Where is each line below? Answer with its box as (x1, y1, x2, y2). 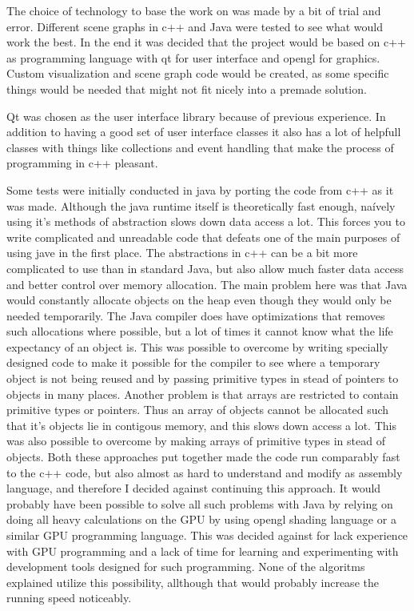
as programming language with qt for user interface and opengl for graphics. (6, 49, 380, 66)
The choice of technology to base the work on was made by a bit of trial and (6, 2, 381, 18)
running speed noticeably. (6, 589, 132, 606)
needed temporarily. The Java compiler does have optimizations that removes (6, 307, 385, 324)
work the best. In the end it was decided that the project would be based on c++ (6, 34, 407, 50)
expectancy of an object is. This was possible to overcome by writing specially (6, 338, 388, 355)
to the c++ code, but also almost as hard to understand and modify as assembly (6, 464, 403, 480)
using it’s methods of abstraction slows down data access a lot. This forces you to (6, 213, 405, 230)
